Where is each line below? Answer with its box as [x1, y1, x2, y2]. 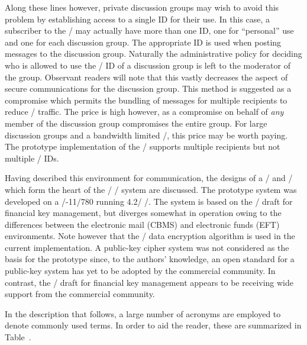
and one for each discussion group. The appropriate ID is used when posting [5, 36, 282, 48]
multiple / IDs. [5, 151, 59, 164]
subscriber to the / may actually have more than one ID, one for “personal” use [5, 24, 294, 37]
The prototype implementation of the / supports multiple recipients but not [5, 140, 280, 153]
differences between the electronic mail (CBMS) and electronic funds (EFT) [5, 218, 280, 230]
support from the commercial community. [5, 288, 155, 300]
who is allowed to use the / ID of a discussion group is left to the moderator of [5, 59, 290, 71]
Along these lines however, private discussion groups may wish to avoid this [5, 1, 279, 13]
